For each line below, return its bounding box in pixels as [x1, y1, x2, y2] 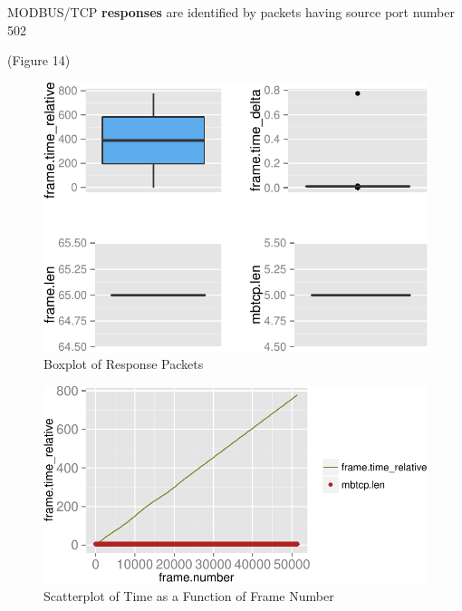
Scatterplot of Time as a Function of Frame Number [43, 586, 334, 605]
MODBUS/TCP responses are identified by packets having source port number [7, 3, 455, 21]
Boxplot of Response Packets [43, 354, 204, 373]
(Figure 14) [7, 51, 71, 70]
